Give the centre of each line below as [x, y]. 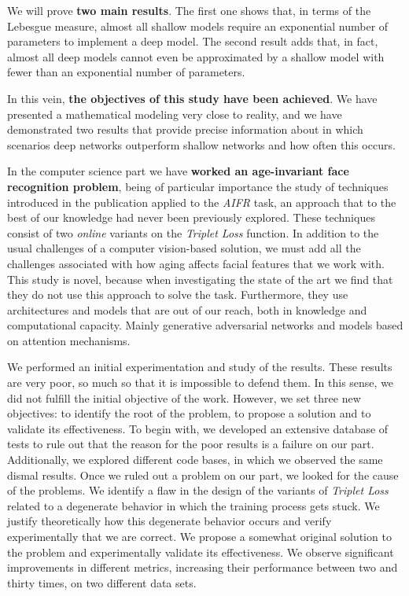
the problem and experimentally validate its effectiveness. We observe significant [201, 552]
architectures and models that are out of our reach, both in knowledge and [187, 309]
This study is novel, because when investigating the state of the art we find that [200, 279]
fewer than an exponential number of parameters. [126, 72]
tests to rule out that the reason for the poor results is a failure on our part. [191, 444]
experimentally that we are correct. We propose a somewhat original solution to [199, 536]
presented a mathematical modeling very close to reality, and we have [175, 114]
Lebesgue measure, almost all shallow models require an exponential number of [198, 26]
